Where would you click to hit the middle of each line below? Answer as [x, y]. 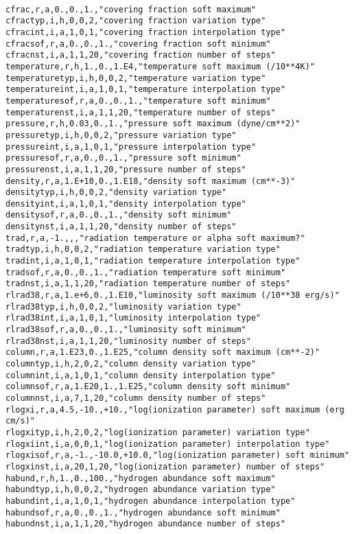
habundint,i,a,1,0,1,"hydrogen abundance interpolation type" [151, 501]
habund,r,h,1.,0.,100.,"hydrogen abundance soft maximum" [141, 478]
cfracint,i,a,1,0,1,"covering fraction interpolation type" [146, 32]
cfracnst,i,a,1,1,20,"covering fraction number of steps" [141, 55]
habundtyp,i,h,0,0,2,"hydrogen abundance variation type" [141, 490]
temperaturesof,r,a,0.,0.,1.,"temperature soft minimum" [138, 101]
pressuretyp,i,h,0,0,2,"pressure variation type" [121, 135]
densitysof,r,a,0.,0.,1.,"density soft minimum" [119, 215]
